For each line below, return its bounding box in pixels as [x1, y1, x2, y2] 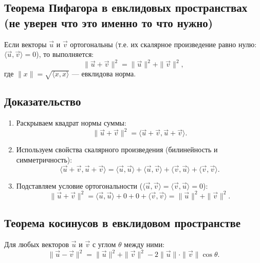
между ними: [124, 239, 165, 250]
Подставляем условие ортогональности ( [16, 180, 143, 191]
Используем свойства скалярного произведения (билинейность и [16, 144, 218, 155]
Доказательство [4, 93, 81, 109]
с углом [92, 239, 116, 250]
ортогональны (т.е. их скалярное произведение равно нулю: [70, 38, 257, 49]
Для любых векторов [4, 239, 69, 250]
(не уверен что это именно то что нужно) [4, 14, 213, 30]
